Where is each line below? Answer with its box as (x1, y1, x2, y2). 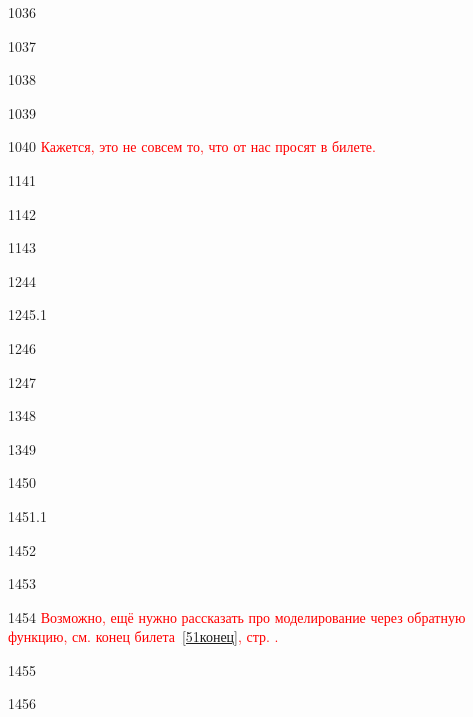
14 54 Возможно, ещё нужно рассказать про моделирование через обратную (8, 606, 466, 627)
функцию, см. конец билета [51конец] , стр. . (8, 626, 279, 647)
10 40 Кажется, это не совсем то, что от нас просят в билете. (8, 136, 376, 157)
